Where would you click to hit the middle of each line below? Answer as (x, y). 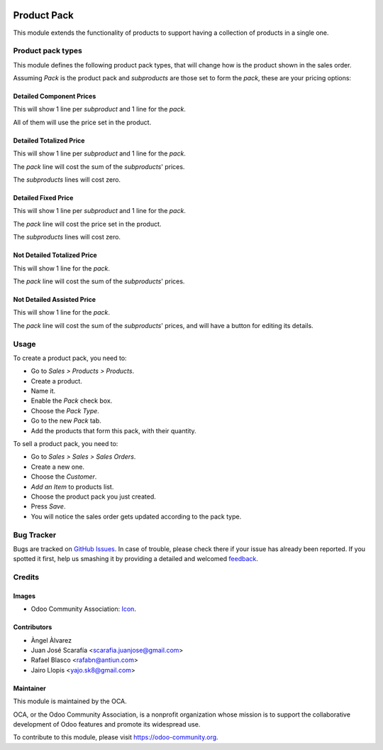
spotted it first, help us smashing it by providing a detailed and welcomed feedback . (136, 559)
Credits (26, 577)
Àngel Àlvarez (51, 640)
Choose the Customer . (64, 477)
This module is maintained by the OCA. (70, 701)
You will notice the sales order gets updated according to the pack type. (136, 516)
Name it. (43, 391)
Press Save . (48, 506)
